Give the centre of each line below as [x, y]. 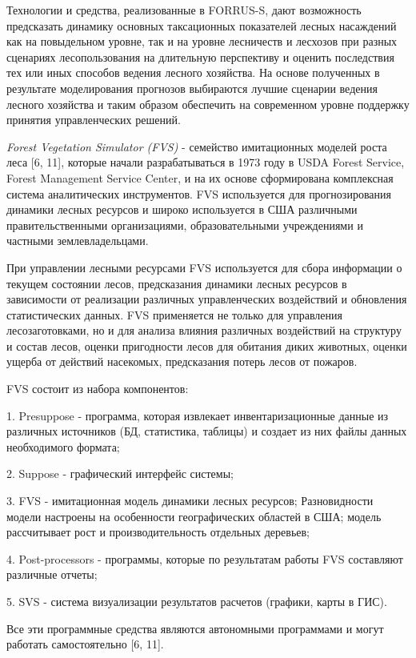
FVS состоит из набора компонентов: [98, 389]
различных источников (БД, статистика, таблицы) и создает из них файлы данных [207, 431]
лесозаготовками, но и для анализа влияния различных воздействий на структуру [204, 330]
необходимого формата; [63, 446]
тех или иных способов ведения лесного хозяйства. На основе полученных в [193, 72]
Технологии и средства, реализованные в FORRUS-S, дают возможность [184, 10]
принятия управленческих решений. [94, 120]
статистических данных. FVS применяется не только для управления [174, 314]
